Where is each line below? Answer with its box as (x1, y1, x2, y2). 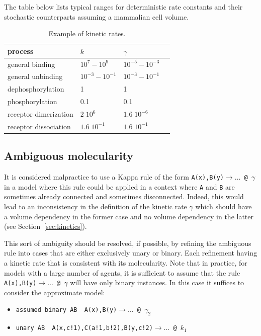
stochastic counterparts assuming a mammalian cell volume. (4, 11, 189, 22)
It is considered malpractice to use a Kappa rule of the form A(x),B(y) (4, 172, 224, 182)
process (8, 45, 34, 56)
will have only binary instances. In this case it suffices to (70, 277, 244, 288)
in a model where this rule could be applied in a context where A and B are (4, 181, 235, 192)
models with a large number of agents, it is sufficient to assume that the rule (4, 267, 240, 278)
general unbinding (8, 71, 63, 81)
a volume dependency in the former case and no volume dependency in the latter (4, 211, 254, 221)
